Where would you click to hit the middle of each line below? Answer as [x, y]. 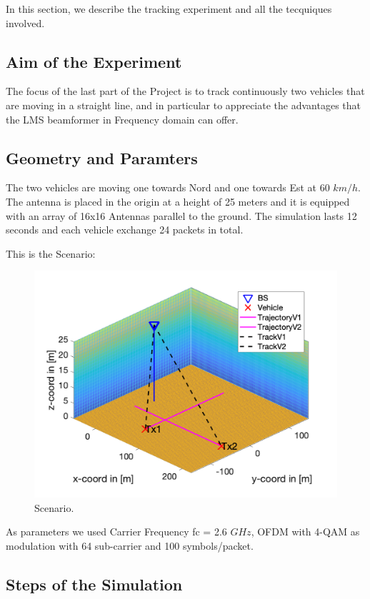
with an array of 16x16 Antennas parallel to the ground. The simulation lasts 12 [181, 215]
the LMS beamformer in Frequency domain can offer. [122, 119]
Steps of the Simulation [94, 584]
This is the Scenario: [51, 253]
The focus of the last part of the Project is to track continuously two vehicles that [185, 91]
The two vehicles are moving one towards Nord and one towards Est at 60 [168, 187]
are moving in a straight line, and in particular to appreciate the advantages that [183, 105]
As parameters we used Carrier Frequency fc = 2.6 [116, 532]
